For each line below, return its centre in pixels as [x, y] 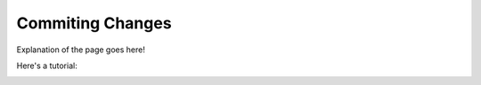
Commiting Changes [94, 23]
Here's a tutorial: [47, 66]
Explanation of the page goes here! [81, 50]
